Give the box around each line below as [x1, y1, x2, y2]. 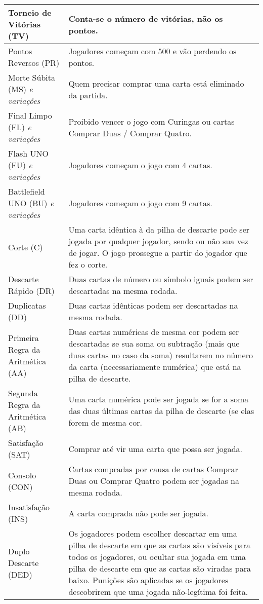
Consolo [8, 469, 36, 481]
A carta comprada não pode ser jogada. [68, 507, 209, 519]
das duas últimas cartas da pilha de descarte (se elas [68, 404, 254, 417]
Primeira [8, 331, 39, 344]
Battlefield [8, 185, 45, 197]
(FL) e [8, 121, 31, 133]
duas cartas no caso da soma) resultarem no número [68, 349, 253, 361]
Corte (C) [8, 241, 43, 253]
